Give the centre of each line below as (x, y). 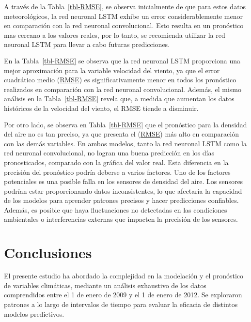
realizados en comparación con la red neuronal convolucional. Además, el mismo (123, 89)
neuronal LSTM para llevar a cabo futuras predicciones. (87, 44)
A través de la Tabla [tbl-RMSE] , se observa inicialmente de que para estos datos (125, 6)
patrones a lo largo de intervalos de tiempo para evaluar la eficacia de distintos (121, 304)
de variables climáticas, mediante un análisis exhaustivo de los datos (105, 285)
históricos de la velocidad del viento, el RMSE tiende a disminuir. (101, 108)
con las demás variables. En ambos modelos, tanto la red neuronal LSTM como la (125, 143)
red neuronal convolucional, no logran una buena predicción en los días (109, 153)
